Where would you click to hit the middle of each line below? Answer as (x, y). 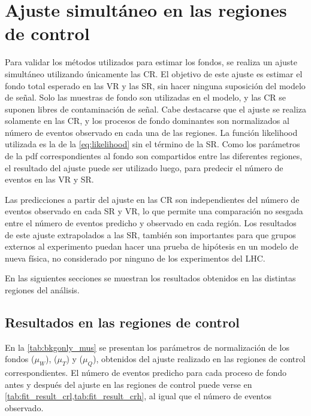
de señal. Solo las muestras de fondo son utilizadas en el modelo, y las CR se (146, 97)
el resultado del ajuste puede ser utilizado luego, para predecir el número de (144, 167)
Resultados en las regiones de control (122, 322)
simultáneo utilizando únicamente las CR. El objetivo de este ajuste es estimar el (154, 73)
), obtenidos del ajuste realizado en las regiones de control (199, 359)
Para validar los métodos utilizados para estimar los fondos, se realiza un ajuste (151, 62)
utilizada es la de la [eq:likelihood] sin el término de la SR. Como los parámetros (153, 144)
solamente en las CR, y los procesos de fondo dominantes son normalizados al (147, 121)
